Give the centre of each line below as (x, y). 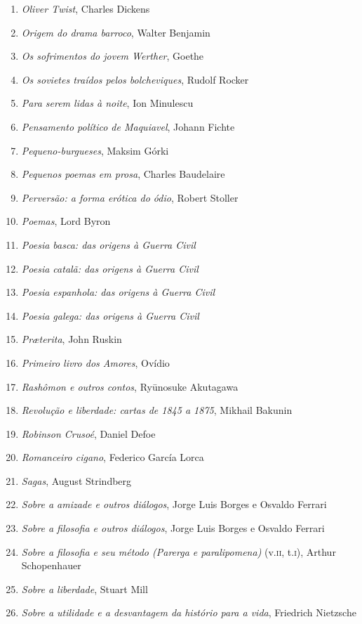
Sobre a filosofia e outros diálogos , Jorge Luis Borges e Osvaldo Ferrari (173, 528)
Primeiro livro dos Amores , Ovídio (95, 362)
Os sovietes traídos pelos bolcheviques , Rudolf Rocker (135, 79)
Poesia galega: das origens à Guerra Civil (110, 315)
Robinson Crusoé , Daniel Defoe (88, 433)
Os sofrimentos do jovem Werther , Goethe (113, 56)
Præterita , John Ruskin (72, 339)
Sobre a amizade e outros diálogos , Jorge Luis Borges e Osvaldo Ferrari (174, 504)
